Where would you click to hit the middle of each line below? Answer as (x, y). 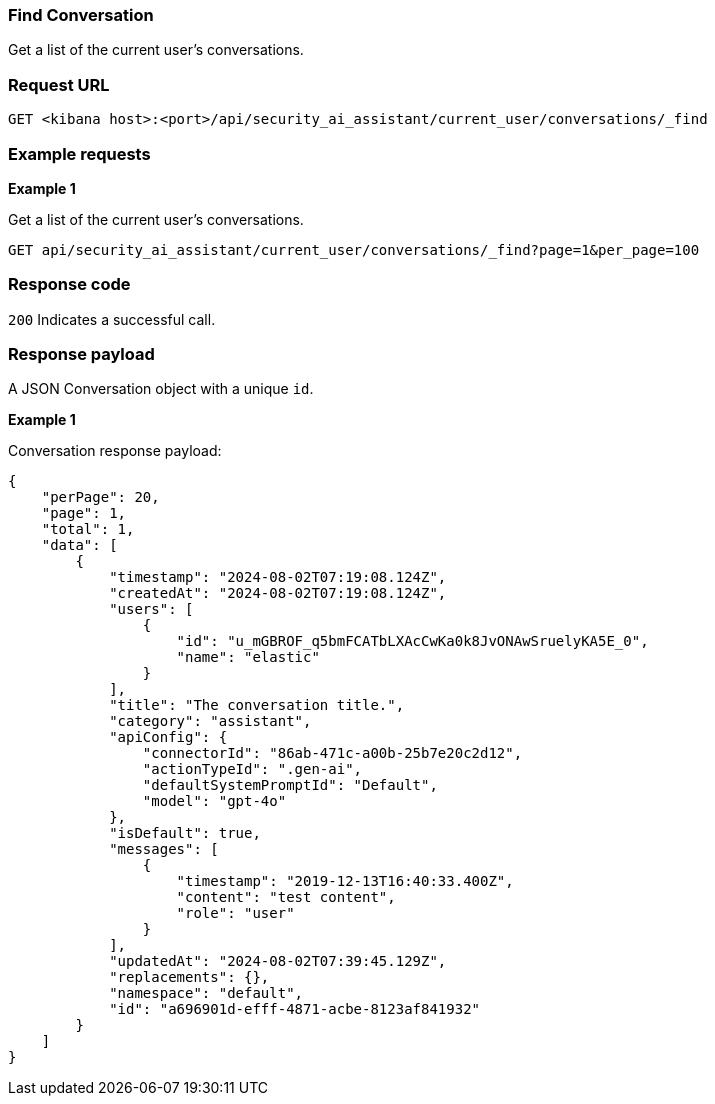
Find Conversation (81, 15)
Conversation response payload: (115, 451)
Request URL (59, 84)
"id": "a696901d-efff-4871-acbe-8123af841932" (295, 1009)
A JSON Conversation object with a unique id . (161, 389)
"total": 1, (88, 529)
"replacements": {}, (189, 977)
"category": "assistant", (210, 721)
